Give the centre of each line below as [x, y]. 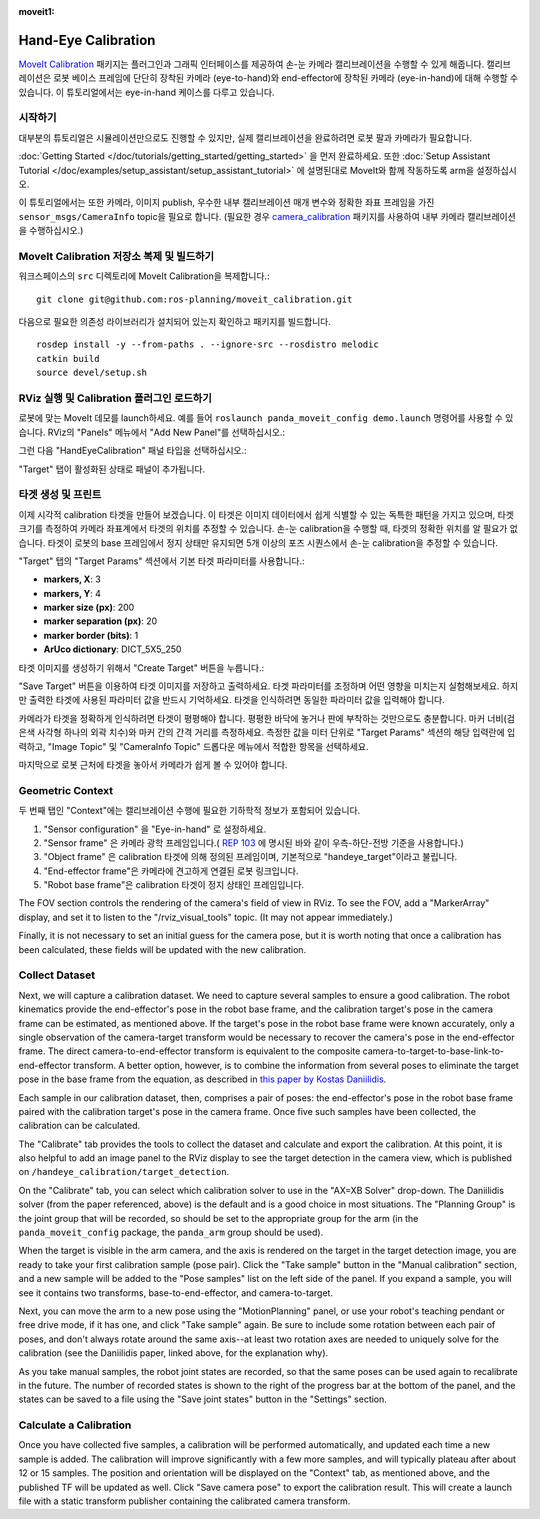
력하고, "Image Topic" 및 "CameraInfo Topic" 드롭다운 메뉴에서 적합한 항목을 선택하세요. [193, 746]
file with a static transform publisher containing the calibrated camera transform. [184, 1501]
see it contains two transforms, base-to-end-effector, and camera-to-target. [176, 1292]
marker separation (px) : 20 [100, 621]
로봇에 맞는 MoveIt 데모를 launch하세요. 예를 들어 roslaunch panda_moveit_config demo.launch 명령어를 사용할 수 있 [266, 418]
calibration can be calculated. [79, 1126]
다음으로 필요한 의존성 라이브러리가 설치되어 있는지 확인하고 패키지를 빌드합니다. [175, 322]
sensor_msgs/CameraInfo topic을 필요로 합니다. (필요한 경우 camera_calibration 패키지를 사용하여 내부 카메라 [241, 216]
